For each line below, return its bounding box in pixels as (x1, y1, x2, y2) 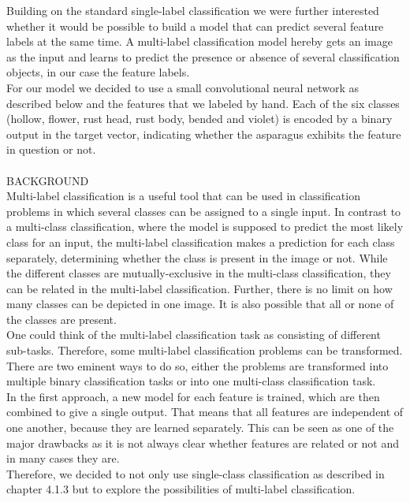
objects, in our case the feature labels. (6, 64, 190, 80)
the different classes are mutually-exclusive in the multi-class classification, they (6, 265, 391, 281)
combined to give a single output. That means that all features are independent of (6, 403, 404, 420)
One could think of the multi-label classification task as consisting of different (6, 326, 381, 343)
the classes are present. (6, 310, 117, 327)
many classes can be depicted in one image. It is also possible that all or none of (6, 296, 394, 312)
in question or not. (6, 141, 96, 158)
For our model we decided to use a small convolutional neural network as (6, 79, 360, 95)
